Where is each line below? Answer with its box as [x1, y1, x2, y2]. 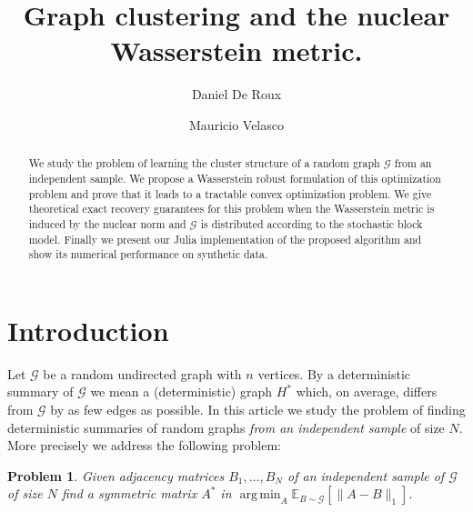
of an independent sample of [287, 466, 445, 485]
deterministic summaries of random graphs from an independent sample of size [7, 417, 445, 437]
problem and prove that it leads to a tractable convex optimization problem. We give [28, 186, 432, 201]
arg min [239, 488, 281, 502]
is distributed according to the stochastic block [200, 216, 423, 231]
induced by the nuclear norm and [28, 216, 186, 231]
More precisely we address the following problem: [7, 436, 281, 455]
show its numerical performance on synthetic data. [28, 246, 268, 262]
